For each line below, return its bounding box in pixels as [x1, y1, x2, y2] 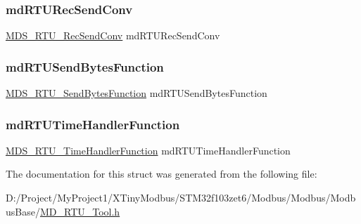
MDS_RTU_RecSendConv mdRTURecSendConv [6, 28, 220, 43]
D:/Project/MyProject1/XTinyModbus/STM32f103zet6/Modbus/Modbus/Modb [6, 190, 356, 205]
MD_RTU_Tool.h [39, 204, 120, 218]
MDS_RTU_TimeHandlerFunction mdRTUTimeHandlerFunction [6, 143, 291, 157]
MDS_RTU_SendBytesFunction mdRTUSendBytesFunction [6, 86, 267, 100]
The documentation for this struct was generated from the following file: [6, 166, 317, 181]
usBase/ [6, 204, 40, 218]
